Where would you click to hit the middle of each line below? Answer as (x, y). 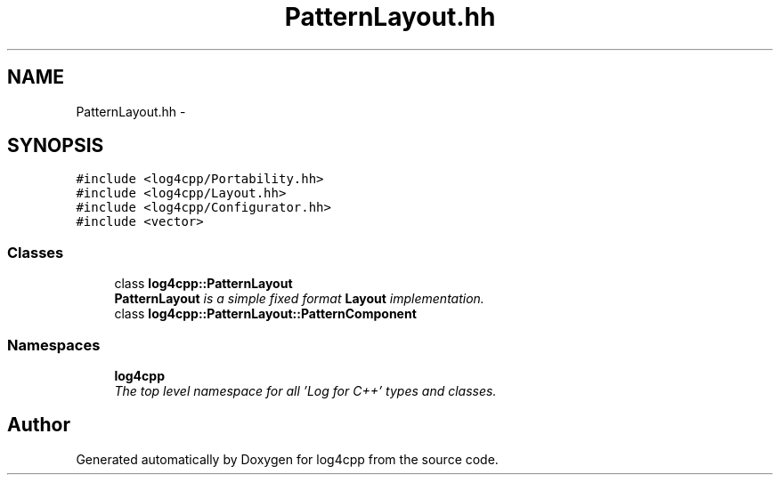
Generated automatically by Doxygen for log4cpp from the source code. (287, 459)
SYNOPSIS (56, 146)
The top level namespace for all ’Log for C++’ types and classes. (305, 390)
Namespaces (54, 345)
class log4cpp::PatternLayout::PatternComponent (265, 314)
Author (39, 425)
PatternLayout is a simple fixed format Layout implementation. (299, 299)
